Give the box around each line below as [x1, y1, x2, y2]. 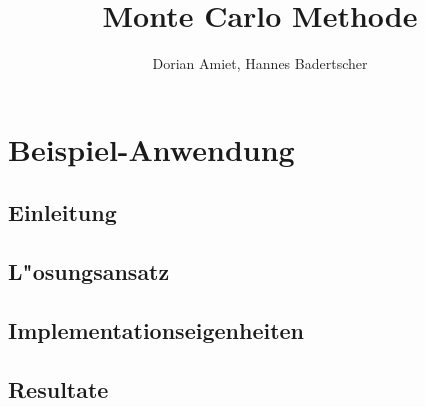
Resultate [8, 373, 109, 404]
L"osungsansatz [8, 256, 170, 287]
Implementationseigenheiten [8, 314, 305, 345]
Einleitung [8, 197, 117, 228]
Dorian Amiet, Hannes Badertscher [152, 53, 368, 74]
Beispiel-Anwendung [8, 128, 295, 169]
